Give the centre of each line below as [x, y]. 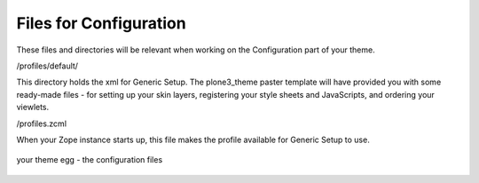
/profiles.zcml [41, 123]
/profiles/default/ [47, 66]
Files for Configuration [101, 23]
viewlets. [33, 107]
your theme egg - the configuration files [90, 160]
